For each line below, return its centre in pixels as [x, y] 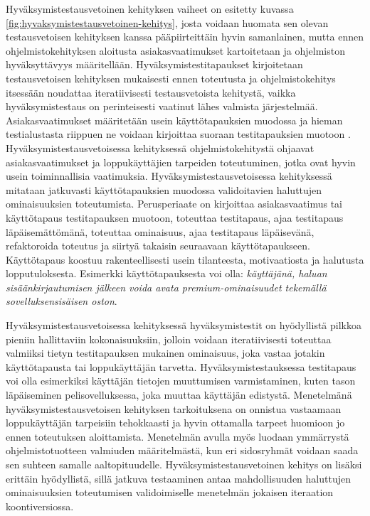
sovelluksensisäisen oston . [62, 301]
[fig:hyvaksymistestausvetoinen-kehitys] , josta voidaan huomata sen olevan [167, 22]
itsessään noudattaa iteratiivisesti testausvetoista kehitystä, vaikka [151, 92]
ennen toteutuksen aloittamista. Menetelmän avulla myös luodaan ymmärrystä [178, 436]
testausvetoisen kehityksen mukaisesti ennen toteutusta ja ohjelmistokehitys [171, 78]
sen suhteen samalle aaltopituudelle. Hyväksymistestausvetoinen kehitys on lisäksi [184, 464]
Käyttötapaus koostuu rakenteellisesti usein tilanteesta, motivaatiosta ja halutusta [185, 259]
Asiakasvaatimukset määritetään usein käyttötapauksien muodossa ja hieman [174, 120]
